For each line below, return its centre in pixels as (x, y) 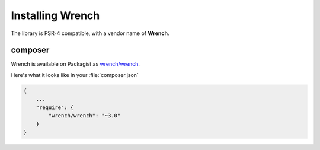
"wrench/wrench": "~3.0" (84, 116)
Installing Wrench (55, 15)
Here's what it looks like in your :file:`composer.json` (75, 75)
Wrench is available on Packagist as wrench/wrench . (76, 64)
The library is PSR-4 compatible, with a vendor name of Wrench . (90, 33)
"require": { (55, 107)
